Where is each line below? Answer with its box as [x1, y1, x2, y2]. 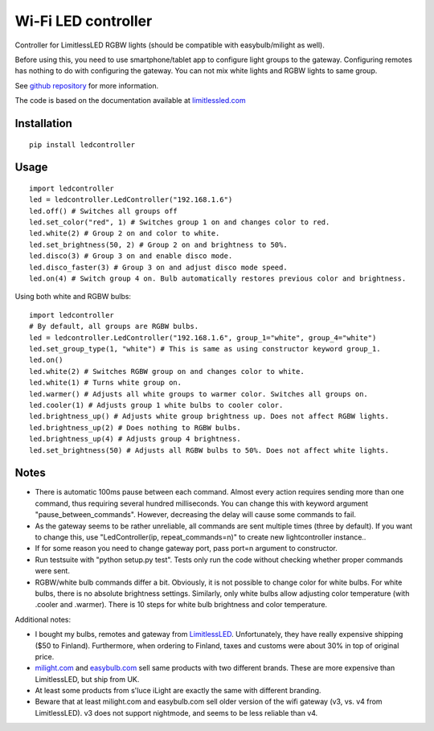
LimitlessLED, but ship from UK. [35, 674, 140, 684]
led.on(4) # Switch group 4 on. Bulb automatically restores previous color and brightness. [29, 274, 407, 283]
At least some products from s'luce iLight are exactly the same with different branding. [35, 686, 321, 696]
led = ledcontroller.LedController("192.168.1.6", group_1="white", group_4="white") [29, 333, 377, 342]
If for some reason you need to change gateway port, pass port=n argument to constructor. [35, 544, 338, 553]
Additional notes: [14, 614, 72, 624]
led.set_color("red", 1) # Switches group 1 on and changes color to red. [29, 218, 330, 227]
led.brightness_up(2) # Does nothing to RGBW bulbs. [29, 423, 241, 432]
